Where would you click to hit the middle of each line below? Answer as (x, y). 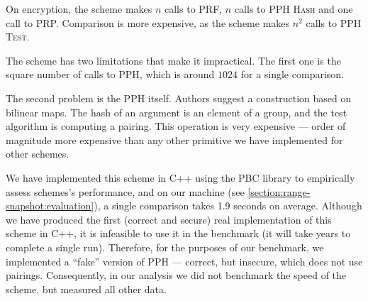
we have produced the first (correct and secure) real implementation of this (169, 219)
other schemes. (38, 154)
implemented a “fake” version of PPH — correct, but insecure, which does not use (184, 261)
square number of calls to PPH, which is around (110, 74)
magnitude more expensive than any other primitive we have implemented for (174, 139)
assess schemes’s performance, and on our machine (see (125, 191)
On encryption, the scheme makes (79, 9)
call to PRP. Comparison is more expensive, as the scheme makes (148, 22)
